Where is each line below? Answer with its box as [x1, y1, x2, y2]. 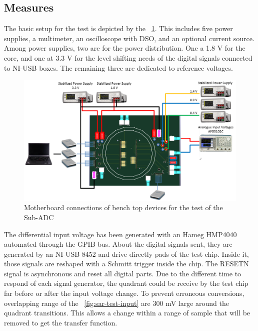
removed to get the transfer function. [4, 317, 117, 327]
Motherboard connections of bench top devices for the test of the [24, 202, 223, 213]
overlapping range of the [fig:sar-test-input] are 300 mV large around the [4, 297, 229, 308]
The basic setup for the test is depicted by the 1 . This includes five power [4, 23, 233, 34]
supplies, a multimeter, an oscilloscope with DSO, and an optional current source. [4, 33, 254, 43]
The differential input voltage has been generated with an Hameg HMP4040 [4, 229, 237, 239]
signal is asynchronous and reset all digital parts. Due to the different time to [4, 268, 241, 278]
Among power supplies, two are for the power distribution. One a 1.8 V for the [4, 43, 245, 53]
